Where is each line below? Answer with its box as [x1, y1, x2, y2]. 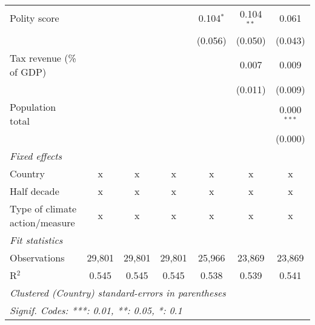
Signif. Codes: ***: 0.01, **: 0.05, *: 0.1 [10, 303, 182, 317]
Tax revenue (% [10, 50, 76, 65]
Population [10, 99, 56, 114]
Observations [10, 250, 65, 264]
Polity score [10, 11, 59, 25]
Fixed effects [10, 148, 62, 163]
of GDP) [10, 64, 47, 79]
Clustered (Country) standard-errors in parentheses [10, 285, 226, 300]
